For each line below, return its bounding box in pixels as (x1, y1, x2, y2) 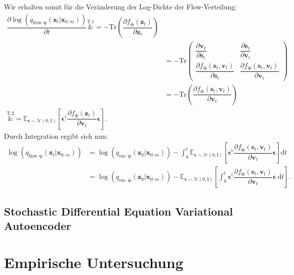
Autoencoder (4, 218, 71, 233)
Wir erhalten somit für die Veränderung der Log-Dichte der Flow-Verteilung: (4, 1, 237, 11)
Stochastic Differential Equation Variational (4, 203, 233, 219)
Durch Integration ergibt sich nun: (4, 130, 108, 141)
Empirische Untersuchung (4, 252, 183, 272)
